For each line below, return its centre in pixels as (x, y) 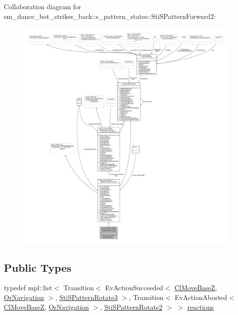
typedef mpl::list (28, 288)
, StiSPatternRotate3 (87, 297)
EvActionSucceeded (134, 288)
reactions (200, 307)
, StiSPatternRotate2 (131, 307)
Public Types (38, 267)
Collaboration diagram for (43, 6)
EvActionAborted (201, 297)
